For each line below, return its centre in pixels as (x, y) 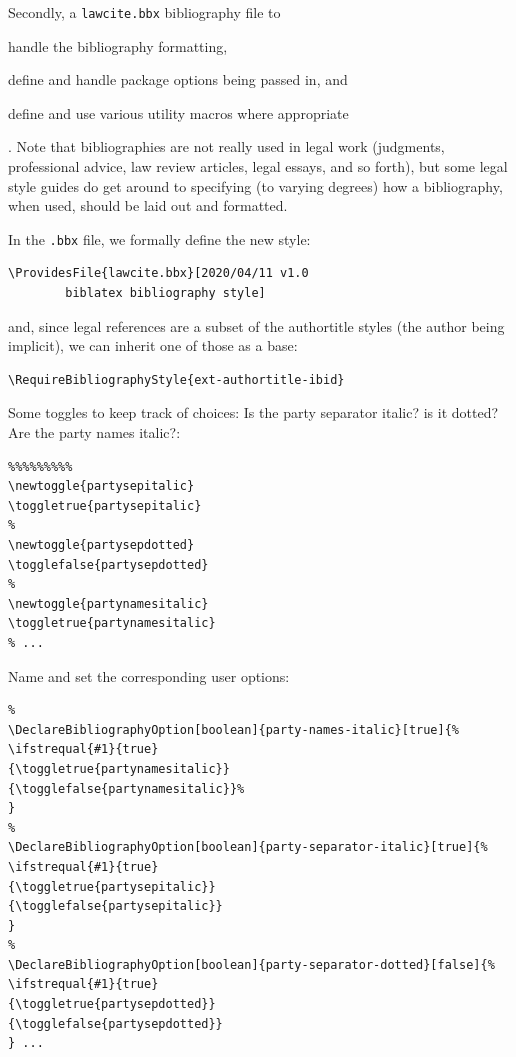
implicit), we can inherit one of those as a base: (153, 345)
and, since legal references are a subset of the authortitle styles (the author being (256, 325)
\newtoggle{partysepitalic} (101, 486)
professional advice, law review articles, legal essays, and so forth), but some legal (258, 166)
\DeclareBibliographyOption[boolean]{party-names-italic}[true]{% (234, 729)
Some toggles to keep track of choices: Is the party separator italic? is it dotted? (253, 412)
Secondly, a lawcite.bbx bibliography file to (144, 12)
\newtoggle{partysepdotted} (101, 545)
